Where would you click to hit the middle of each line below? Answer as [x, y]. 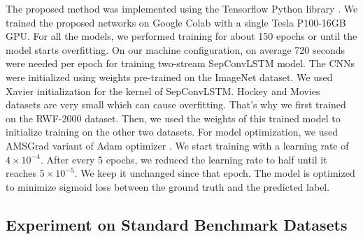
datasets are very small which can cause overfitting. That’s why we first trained [176, 104]
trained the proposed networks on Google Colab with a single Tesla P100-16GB [176, 22]
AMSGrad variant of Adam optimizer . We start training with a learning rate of [177, 145]
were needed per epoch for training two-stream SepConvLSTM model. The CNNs [180, 63]
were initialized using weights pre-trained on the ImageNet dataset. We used [169, 77]
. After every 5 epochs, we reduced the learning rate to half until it [184, 159]
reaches [21, 173]
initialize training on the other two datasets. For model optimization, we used [172, 132]
